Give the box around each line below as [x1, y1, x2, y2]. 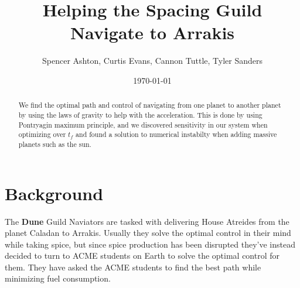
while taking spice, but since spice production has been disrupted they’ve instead [5, 238, 296, 250]
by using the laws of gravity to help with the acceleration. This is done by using [18, 109, 262, 119]
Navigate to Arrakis [70, 20, 235, 44]
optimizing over [18, 129, 66, 139]
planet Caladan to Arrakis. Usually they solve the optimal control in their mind [5, 227, 291, 239]
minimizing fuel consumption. [5, 272, 111, 284]
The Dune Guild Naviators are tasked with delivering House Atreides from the [5, 215, 289, 227]
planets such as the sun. [18, 139, 91, 149]
